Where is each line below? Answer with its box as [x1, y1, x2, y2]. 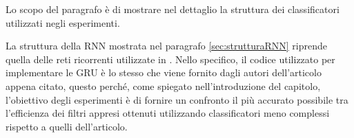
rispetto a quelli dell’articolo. [6, 119, 128, 133]
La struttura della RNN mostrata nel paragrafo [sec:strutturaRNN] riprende [6, 38, 328, 53]
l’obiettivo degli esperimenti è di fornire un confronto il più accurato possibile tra [6, 92, 348, 106]
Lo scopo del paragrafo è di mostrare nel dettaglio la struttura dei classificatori [6, 2, 340, 16]
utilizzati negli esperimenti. [6, 15, 120, 30]
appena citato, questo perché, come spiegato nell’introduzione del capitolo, [6, 78, 321, 93]
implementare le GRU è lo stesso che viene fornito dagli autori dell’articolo [6, 65, 322, 80]
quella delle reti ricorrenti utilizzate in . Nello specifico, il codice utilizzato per [6, 51, 335, 66]
